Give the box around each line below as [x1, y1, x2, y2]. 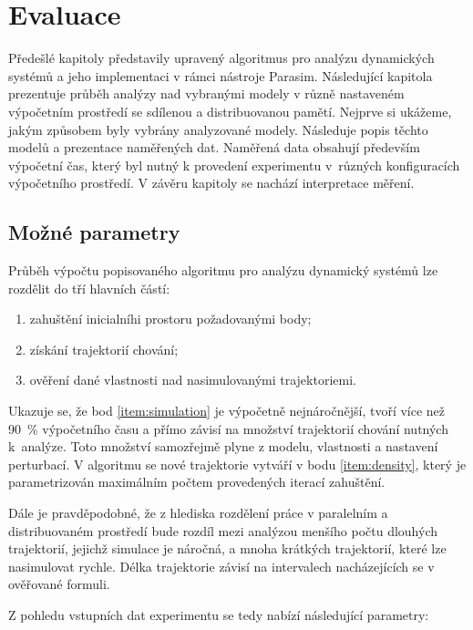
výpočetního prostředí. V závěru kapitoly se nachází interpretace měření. [8, 173, 415, 192]
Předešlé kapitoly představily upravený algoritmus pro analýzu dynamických [8, 48, 435, 67]
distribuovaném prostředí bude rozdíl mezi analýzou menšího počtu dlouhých [8, 521, 437, 540]
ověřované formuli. [8, 574, 110, 594]
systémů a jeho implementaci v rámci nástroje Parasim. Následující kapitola [8, 66, 433, 85]
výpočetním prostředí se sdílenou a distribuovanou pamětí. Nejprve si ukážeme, [8, 101, 452, 120]
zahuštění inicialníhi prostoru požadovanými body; [29, 309, 312, 328]
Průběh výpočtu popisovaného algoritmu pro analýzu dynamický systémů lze [8, 261, 438, 280]
